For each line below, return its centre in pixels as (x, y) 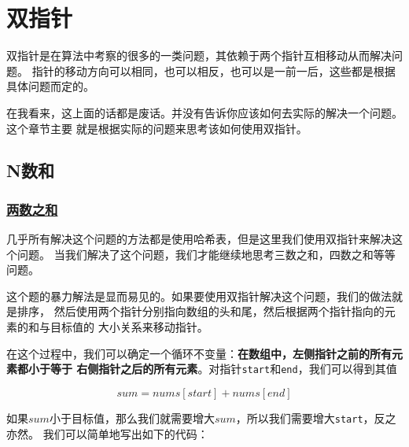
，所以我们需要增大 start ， (305, 417)
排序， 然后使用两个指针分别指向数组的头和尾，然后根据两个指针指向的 (201, 311)
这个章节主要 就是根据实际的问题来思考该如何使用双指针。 (157, 128)
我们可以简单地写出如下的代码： (125, 433)
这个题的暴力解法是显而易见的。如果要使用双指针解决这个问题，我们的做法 (199, 296)
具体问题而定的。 (50, 86)
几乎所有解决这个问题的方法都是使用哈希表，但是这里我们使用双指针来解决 (199, 239)
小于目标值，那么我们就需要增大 (132, 417)
